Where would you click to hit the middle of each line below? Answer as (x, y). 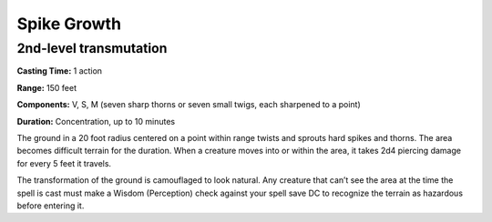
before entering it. (51, 206)
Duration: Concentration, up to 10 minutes (96, 121)
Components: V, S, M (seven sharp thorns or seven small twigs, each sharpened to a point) (189, 105)
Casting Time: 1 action (60, 71)
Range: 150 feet (47, 87)
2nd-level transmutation (92, 48)
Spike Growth (69, 24)
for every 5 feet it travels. (64, 163)
